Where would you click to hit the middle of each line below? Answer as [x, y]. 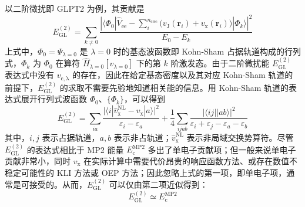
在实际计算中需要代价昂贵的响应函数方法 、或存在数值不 [191, 160]
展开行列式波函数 [54, 99]
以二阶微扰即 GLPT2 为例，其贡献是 [75, 8]
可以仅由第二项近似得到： [158, 184]
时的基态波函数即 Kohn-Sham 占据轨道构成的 [199, 51]
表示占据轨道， [71, 137]
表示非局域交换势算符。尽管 [240, 137]
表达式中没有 [29, 75]
